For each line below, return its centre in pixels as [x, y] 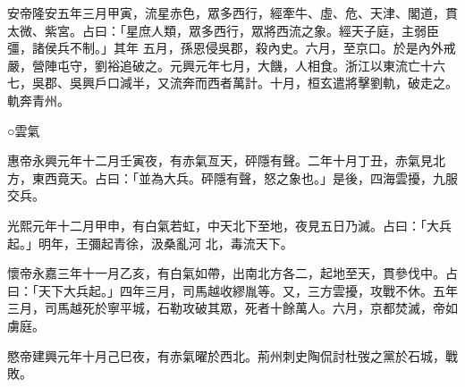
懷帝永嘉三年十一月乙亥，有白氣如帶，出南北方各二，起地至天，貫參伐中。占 [232, 273]
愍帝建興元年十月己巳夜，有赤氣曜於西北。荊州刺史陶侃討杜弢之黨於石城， [226, 355]
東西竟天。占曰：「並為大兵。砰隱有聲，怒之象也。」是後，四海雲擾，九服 [245, 177]
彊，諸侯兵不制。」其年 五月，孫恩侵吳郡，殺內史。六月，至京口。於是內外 [225, 48]
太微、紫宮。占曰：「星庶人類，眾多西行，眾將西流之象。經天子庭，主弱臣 [223, 30]
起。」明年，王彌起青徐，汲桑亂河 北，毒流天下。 [150, 243]
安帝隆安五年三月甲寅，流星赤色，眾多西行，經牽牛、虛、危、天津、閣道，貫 [232, 13]
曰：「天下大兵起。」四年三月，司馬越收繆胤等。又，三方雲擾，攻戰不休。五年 [232, 290]
